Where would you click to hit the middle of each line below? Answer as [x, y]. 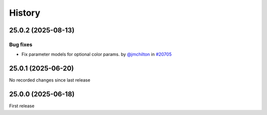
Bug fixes [21, 44]
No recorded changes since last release [50, 80]
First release [22, 106]
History [25, 13]
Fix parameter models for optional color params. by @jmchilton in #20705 [97, 55]
